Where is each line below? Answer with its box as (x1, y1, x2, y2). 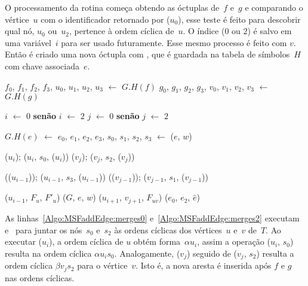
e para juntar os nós (5, 223, 82, 236)
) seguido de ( (186, 247, 238, 259)
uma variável (5, 36, 51, 48)
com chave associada (5, 59, 79, 72)
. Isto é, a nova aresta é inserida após (135, 259, 272, 272)
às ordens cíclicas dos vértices (114, 223, 222, 236)
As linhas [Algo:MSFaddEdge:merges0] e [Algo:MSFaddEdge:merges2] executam (5, 211, 300, 224)
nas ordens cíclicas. (5, 271, 75, 284)
